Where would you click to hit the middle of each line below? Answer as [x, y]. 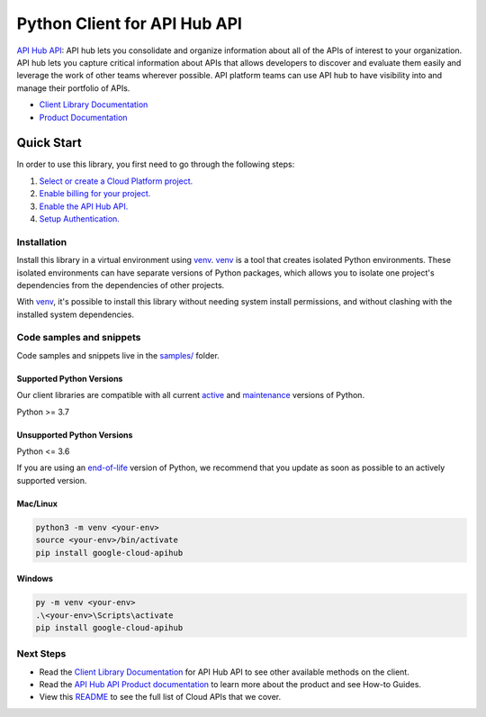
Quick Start [49, 143]
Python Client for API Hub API [130, 23]
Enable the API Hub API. [84, 206]
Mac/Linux [37, 504]
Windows [35, 579]
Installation [42, 241]
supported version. [52, 480]
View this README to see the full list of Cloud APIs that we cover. [160, 697]
